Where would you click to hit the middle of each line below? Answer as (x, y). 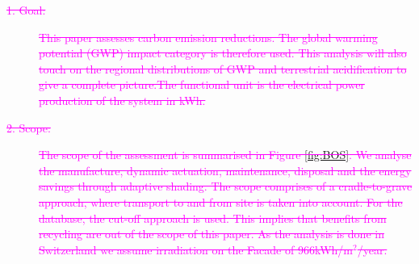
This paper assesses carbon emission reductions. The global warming (208, 37)
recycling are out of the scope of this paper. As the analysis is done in (212, 234)
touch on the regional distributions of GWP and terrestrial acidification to (223, 68)
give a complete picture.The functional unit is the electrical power (202, 84)
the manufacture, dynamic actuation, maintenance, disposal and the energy (225, 170)
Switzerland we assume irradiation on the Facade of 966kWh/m (196, 249)
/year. (372, 249)
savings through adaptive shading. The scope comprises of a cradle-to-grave (226, 186)
